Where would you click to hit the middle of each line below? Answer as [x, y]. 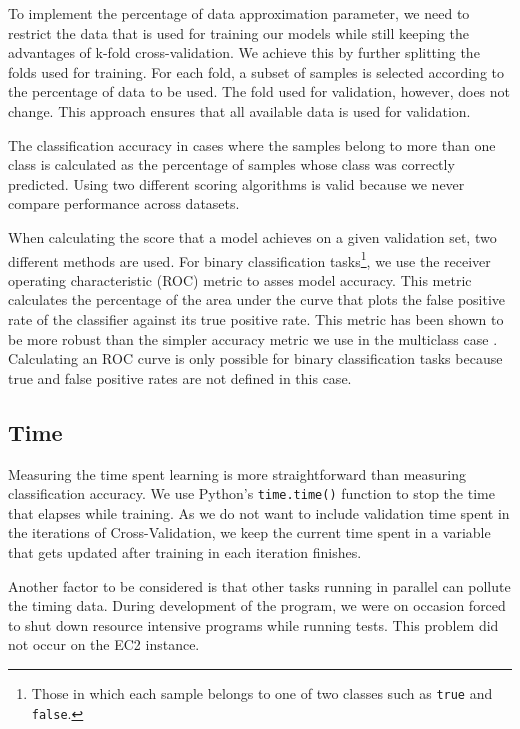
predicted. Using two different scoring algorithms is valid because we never [236, 183]
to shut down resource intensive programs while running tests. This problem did [253, 624]
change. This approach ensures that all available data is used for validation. [239, 110]
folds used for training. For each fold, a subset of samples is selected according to [256, 71]
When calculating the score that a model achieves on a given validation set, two [252, 236]
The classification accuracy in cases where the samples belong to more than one [252, 144]
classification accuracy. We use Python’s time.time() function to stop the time [251, 493]
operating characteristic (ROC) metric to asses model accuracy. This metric [240, 279]
